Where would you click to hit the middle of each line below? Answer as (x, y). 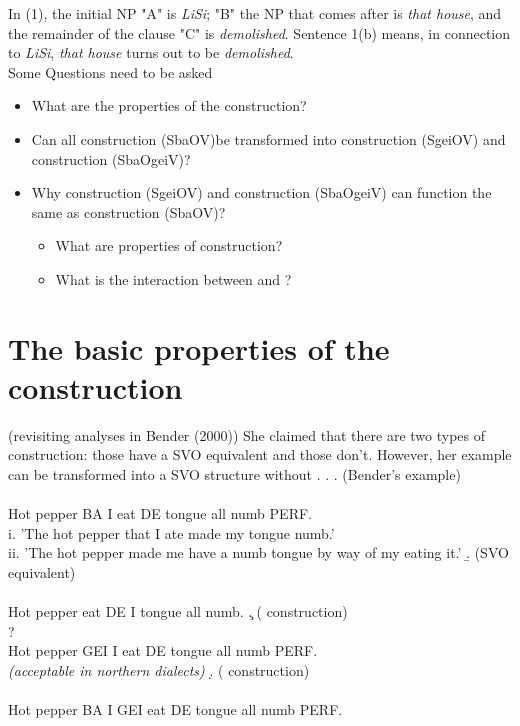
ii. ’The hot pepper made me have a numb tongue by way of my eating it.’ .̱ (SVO (258, 552)
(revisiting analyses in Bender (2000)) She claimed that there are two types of (247, 434)
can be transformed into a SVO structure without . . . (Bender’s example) (234, 474)
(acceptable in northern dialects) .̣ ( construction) (159, 669)
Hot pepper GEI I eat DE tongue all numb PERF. (163, 650)
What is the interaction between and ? (173, 278)
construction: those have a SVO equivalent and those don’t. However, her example (260, 454)
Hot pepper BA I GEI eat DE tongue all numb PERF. (175, 709)
